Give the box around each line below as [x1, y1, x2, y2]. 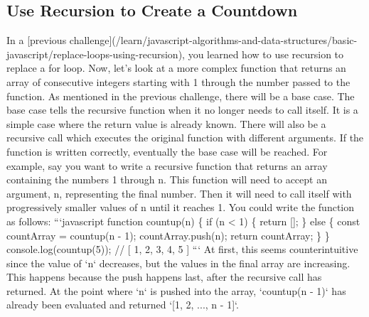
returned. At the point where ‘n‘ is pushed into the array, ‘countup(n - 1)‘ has [6, 283, 346, 298]
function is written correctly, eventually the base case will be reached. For [6, 144, 328, 158]
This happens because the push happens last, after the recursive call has [6, 269, 322, 284]
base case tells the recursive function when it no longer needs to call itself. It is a [6, 102, 358, 117]
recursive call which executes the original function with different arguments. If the [6, 130, 364, 145]
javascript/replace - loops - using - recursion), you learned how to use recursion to [6, 46, 344, 61]
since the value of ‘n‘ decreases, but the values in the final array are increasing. [6, 255, 351, 270]
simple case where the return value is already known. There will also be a [6, 116, 326, 131]
